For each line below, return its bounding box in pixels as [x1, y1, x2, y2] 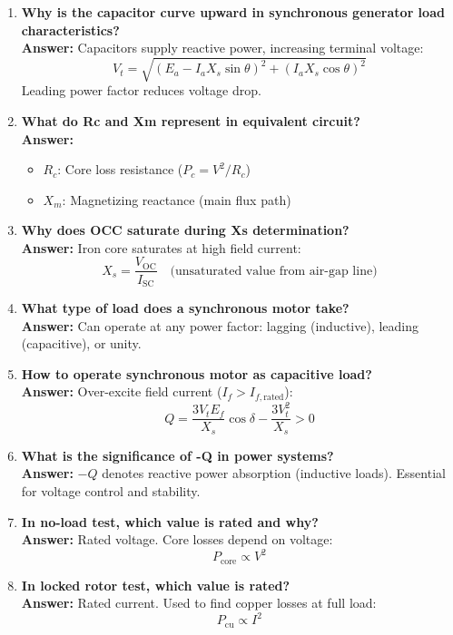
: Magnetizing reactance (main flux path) [62, 190, 291, 209]
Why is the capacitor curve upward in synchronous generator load [21, 3, 445, 21]
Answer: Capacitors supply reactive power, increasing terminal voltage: [21, 38, 424, 57]
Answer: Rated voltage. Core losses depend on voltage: [21, 530, 333, 549]
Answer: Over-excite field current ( [21, 382, 222, 401]
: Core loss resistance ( [57, 160, 183, 179]
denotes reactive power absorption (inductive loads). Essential [102, 464, 446, 483]
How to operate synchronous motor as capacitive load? [21, 364, 372, 383]
